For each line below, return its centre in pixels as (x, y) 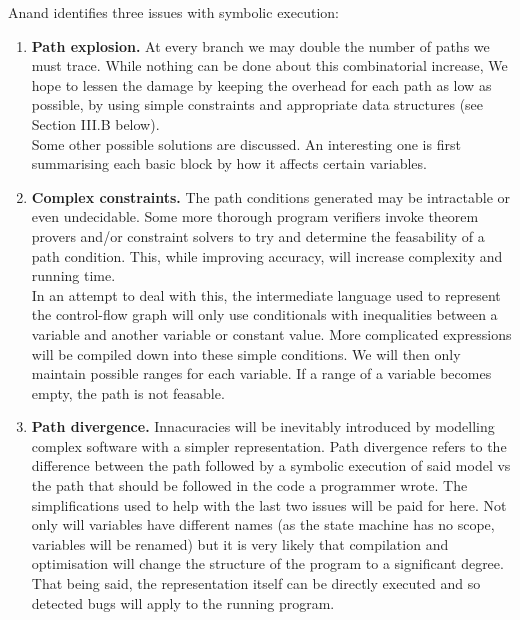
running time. (73, 275)
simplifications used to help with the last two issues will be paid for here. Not (269, 504)
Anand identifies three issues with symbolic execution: (173, 12)
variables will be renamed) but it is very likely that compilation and (240, 543)
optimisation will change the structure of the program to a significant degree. (267, 563)
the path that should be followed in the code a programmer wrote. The (249, 485)
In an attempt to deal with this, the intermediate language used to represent (266, 294)
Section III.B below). (95, 123)
